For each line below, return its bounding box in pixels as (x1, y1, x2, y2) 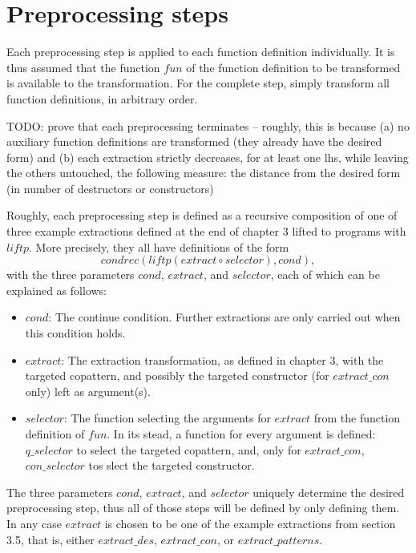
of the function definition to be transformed (186, 59, 401, 75)
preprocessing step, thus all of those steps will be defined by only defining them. (6, 499, 400, 516)
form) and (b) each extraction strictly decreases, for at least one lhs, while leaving (6, 148, 409, 165)
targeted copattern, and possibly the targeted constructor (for (25, 367, 329, 384)
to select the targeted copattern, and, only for (76, 441, 301, 458)
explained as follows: (6, 281, 107, 298)
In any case (6, 515, 62, 531)
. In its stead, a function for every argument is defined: (107, 426, 376, 442)
